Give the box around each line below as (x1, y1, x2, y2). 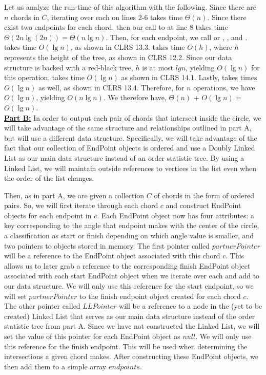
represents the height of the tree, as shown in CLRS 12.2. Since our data (4, 51, 232, 62)
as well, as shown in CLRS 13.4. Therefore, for (38, 82, 185, 92)
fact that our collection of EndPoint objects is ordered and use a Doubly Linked (4, 142, 255, 153)
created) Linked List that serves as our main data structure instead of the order (4, 310, 255, 321)
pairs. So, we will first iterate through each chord (4, 200, 158, 211)
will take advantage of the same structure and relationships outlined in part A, (4, 122, 252, 133)
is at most (142, 62, 174, 72)
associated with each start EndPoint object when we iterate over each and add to (4, 270, 260, 281)
